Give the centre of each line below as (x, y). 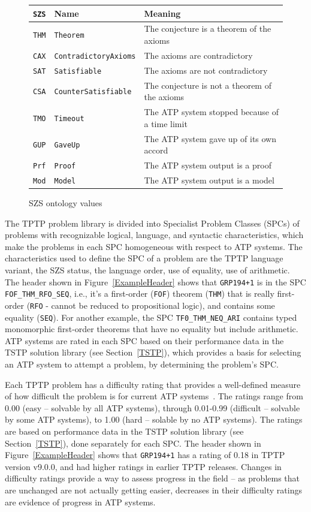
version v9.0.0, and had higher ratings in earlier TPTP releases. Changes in (143, 466)
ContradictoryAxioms (95, 56)
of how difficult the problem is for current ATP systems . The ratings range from (154, 396)
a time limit (166, 123)
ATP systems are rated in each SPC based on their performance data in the (144, 340)
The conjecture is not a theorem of (208, 85)
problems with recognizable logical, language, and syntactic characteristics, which (154, 235)
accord (156, 150)
